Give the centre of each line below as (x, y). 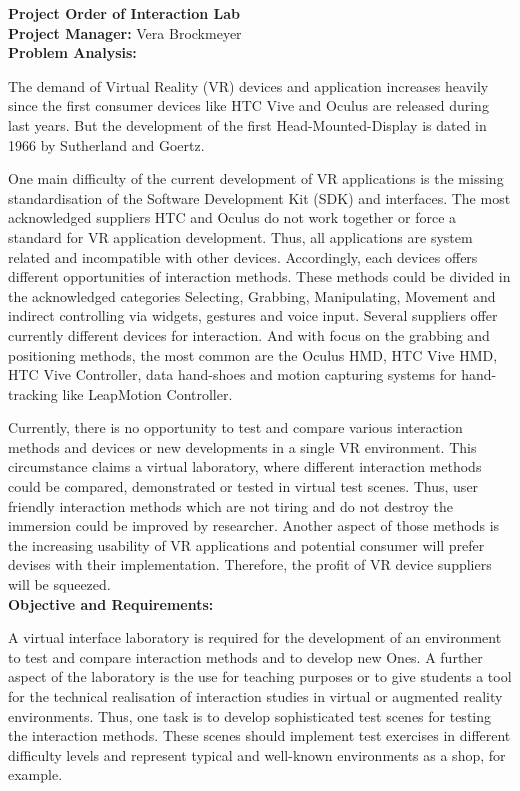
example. (35, 774)
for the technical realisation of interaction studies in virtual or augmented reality (255, 696)
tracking (33, 393)
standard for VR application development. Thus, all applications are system (240, 236)
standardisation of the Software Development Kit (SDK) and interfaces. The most (259, 197)
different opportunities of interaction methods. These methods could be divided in (259, 276)
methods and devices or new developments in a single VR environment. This (242, 446)
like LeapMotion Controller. (147, 393)
